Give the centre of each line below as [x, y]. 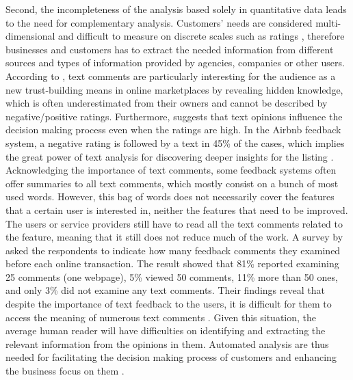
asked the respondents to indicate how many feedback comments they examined [173, 250]
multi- [328, 22]
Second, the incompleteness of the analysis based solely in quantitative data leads [176, 9]
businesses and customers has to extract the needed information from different [170, 49]
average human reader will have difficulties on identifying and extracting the [166, 330]
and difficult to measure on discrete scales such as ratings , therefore [201, 36]
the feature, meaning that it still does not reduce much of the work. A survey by [174, 237]
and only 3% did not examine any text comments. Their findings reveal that [165, 290]
